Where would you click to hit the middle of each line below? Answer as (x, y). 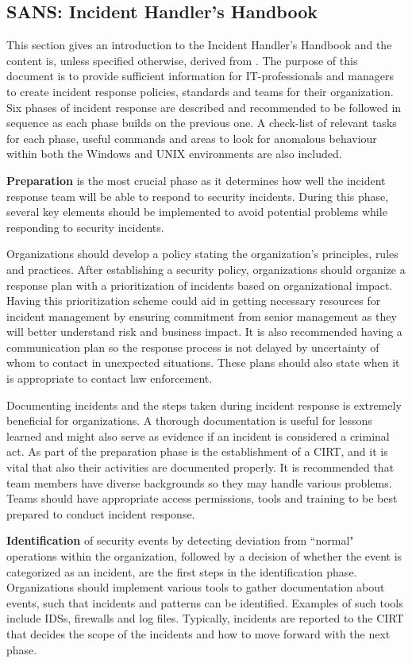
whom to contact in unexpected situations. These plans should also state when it (203, 362)
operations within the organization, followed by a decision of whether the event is (204, 556)
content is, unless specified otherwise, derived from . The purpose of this (182, 60)
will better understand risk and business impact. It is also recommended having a (204, 331)
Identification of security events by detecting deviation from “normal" (180, 540)
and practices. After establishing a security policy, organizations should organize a (206, 269)
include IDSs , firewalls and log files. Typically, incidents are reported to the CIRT (205, 618)
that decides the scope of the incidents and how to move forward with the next (198, 633)
